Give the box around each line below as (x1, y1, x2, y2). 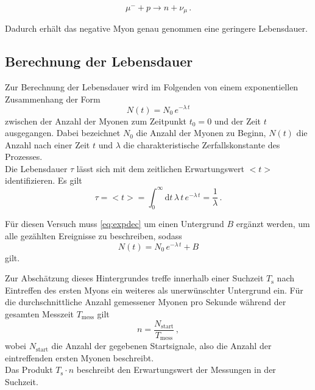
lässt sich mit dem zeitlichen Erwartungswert (76, 162, 244, 175)
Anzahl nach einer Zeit (5, 138, 90, 151)
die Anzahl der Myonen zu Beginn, (136, 126, 266, 139)
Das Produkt (5, 363, 53, 376)
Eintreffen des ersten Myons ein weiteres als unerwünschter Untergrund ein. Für (5, 283, 303, 296)
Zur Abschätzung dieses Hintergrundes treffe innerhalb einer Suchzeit (5, 272, 264, 284)
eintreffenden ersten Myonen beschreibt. (5, 351, 154, 364)
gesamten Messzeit (5, 308, 74, 320)
